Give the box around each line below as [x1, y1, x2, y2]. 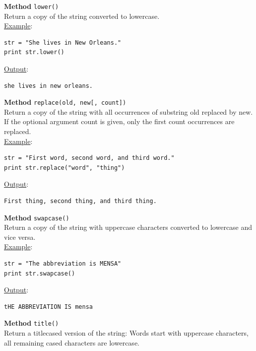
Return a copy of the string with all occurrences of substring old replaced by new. [4, 106, 253, 117]
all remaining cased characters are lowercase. [4, 337, 139, 348]
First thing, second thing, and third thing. [4, 198, 157, 205]
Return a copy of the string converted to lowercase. [4, 10, 160, 21]
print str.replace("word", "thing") [4, 164, 125, 171]
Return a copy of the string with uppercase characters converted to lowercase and [4, 222, 253, 232]
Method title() [4, 318, 59, 328]
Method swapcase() [4, 212, 69, 222]
